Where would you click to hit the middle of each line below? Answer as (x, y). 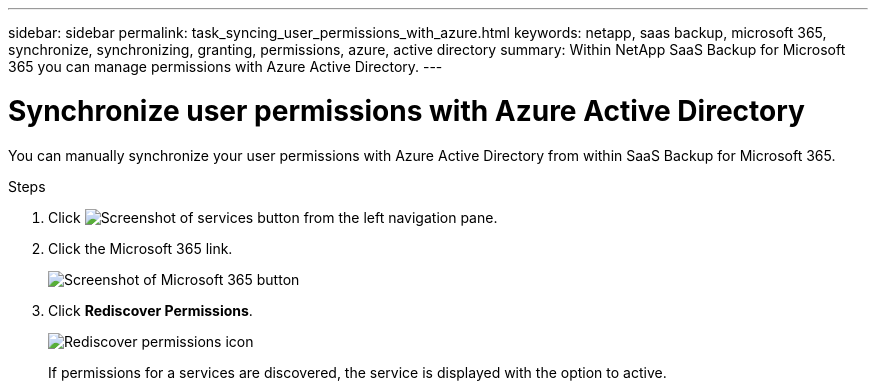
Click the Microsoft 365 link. (140, 248)
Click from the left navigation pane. (273, 217)
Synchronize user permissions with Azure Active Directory (406, 110)
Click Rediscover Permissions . (150, 310)
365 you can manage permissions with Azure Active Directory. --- (225, 66)
